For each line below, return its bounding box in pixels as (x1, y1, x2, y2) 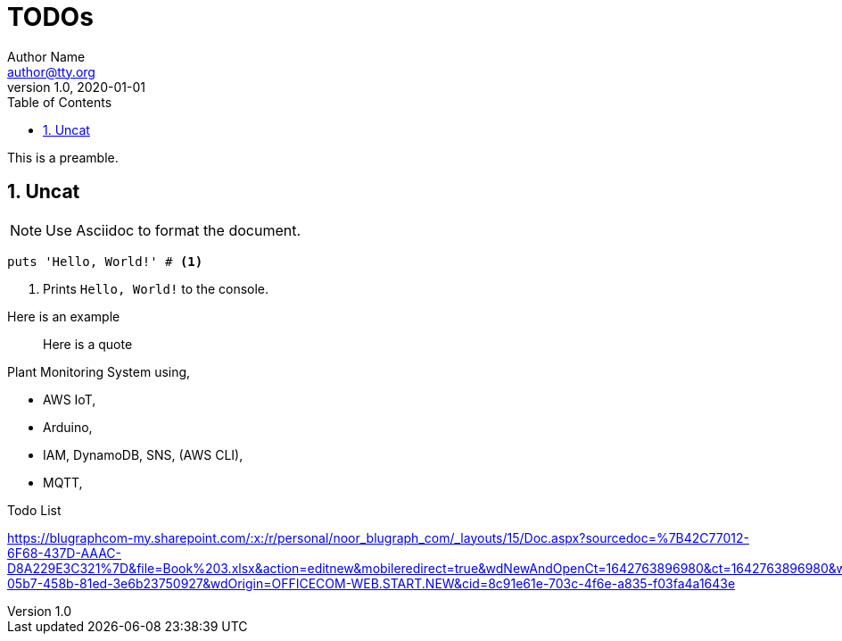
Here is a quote (43, 336, 133, 352)
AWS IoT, (43, 391, 96, 407)
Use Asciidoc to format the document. (45, 221, 301, 239)
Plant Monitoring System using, (7, 363, 191, 379)
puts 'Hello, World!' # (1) (7, 254, 203, 269)
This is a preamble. (7, 149, 119, 165)
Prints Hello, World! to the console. (43, 280, 269, 296)
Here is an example (7, 308, 120, 324)
